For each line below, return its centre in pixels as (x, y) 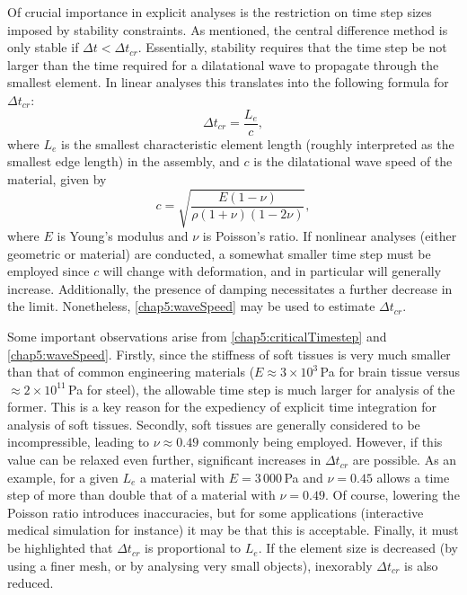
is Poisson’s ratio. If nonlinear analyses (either (330, 235)
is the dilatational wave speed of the (353, 161)
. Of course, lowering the (392, 495)
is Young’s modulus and (123, 235)
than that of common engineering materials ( (131, 372)
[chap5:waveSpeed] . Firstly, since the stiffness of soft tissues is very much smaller (229, 354)
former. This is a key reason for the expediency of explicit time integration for (222, 407)
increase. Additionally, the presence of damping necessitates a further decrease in (230, 288)
